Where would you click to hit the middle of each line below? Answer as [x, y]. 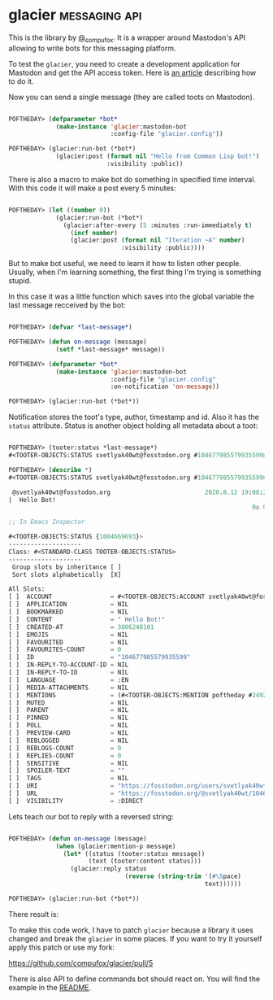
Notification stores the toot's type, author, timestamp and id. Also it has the [134, 417]
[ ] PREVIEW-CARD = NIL [69, 733]
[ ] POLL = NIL [69, 726]
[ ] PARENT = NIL [69, 710]
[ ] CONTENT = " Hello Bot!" [87, 619]
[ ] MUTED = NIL [69, 703]
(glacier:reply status [109, 869]
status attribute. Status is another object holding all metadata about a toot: [133, 426]
